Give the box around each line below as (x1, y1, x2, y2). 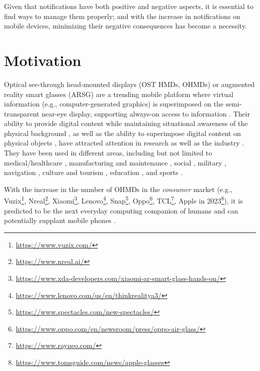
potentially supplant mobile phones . (4, 215, 116, 225)
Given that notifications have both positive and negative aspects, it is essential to (4, 1, 253, 11)
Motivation (4, 49, 81, 70)
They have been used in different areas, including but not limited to (4, 147, 212, 158)
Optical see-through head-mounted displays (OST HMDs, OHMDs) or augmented (4, 78, 254, 89)
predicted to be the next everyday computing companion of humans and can (4, 205, 238, 215)
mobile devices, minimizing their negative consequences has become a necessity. (4, 20, 247, 31)
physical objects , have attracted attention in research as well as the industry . (4, 137, 244, 148)
